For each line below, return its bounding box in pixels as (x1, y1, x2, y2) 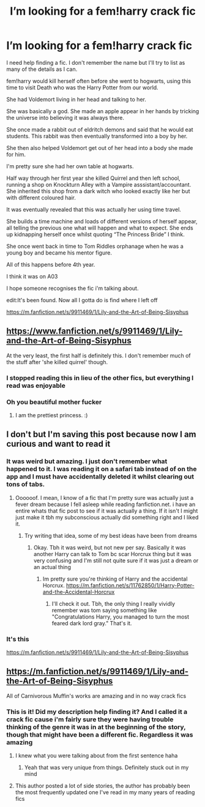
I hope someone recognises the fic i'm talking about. (6, 284, 139, 292)
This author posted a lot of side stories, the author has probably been (15, 782, 191, 790)
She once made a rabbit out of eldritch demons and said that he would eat (6, 125, 194, 133)
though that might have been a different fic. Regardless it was (6, 730, 193, 738)
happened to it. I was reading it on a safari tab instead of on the (6, 465, 197, 474)
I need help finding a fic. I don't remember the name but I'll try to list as (6, 59, 185, 66)
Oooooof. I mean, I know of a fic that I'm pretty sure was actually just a (15, 494, 194, 501)
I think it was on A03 (6, 272, 58, 280)
